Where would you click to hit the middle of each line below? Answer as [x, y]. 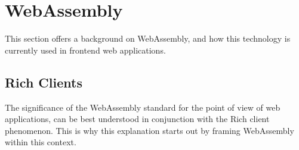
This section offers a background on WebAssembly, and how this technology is [148, 38]
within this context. [41, 142]
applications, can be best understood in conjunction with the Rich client [137, 119]
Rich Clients [44, 82]
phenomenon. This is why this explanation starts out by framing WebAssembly [149, 130]
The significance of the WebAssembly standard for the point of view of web [143, 107]
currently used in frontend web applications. [85, 50]
